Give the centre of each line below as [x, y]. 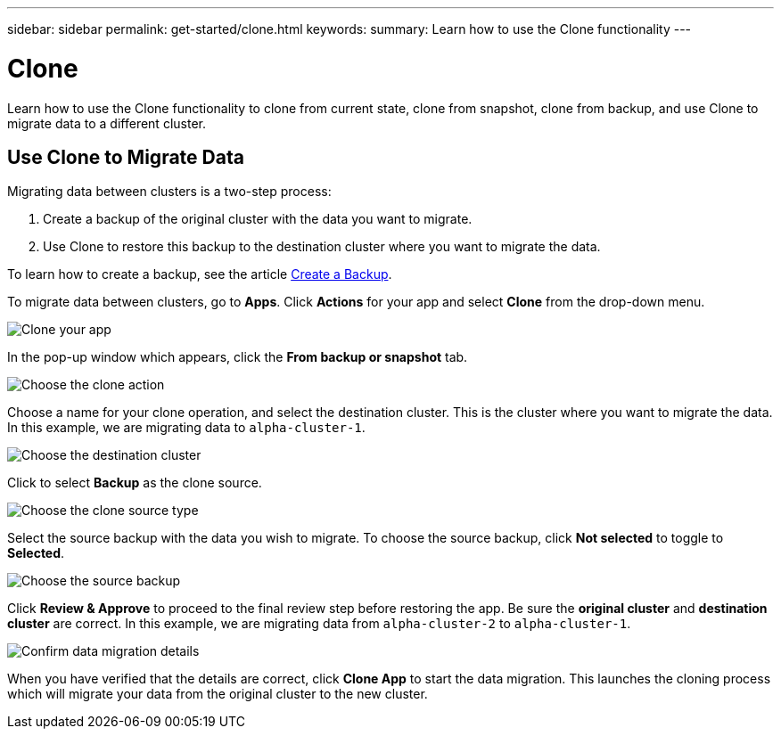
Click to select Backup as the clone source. [135, 483]
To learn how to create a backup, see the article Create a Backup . [200, 274]
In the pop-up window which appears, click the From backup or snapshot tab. [238, 357]
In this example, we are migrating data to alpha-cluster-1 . [186, 428]
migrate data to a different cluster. [107, 123]
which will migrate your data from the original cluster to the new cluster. [218, 694]
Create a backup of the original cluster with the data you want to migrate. [258, 219]
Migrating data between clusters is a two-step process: [169, 192]
